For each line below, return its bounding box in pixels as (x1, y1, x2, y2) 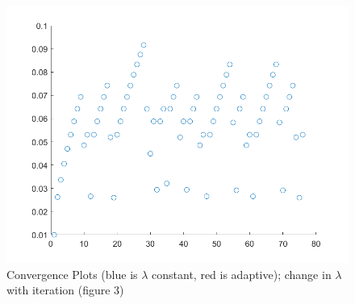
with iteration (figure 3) (6, 281, 124, 298)
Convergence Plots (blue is (6, 265, 138, 282)
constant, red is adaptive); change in (152, 265, 332, 282)
